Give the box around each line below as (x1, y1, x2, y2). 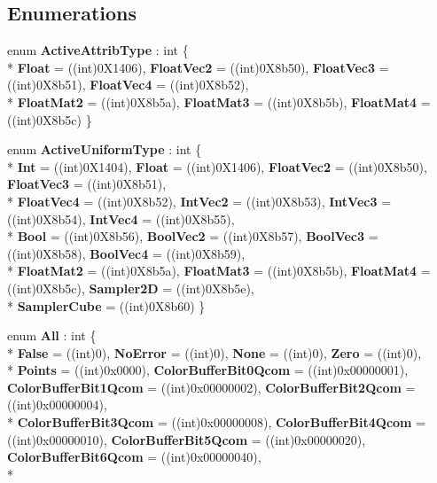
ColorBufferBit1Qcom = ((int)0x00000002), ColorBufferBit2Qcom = (7, 378, 416, 396)
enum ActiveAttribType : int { (7, 41, 189, 59)
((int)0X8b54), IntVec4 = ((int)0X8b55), (7, 209, 235, 228)
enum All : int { (7, 326, 97, 345)
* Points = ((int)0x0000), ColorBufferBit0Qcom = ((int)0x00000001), (7, 361, 409, 379)
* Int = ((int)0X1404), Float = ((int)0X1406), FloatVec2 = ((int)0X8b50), (7, 157, 427, 175)
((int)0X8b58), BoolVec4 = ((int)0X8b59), (7, 244, 246, 262)
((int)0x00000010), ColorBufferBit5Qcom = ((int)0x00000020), (7, 430, 366, 448)
